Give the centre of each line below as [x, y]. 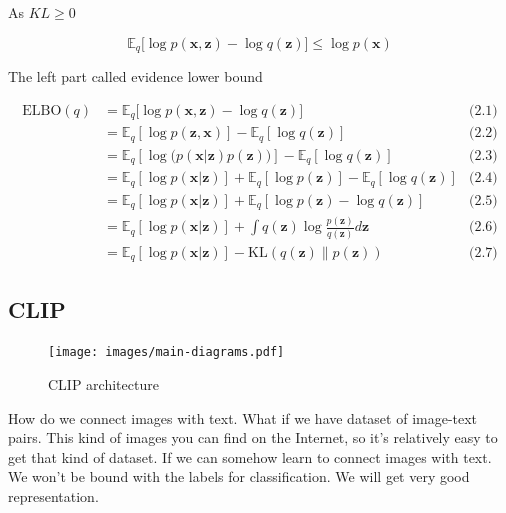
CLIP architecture [103, 384]
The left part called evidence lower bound [135, 76]
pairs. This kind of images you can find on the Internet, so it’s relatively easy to [253, 437]
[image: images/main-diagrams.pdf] [166, 352]
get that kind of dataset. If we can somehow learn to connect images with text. [250, 456]
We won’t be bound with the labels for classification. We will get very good [239, 476]
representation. [53, 496]
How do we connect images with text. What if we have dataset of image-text [243, 417]
